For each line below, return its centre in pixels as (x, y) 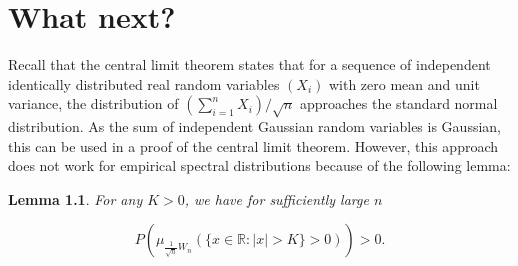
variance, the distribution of (93, 103)
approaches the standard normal (398, 103)
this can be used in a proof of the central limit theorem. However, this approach (253, 145)
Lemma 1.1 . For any (75, 198)
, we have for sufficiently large (276, 198)
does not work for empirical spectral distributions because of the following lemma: (259, 165)
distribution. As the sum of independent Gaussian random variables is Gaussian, (254, 126)
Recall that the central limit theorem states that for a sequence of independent (249, 64)
